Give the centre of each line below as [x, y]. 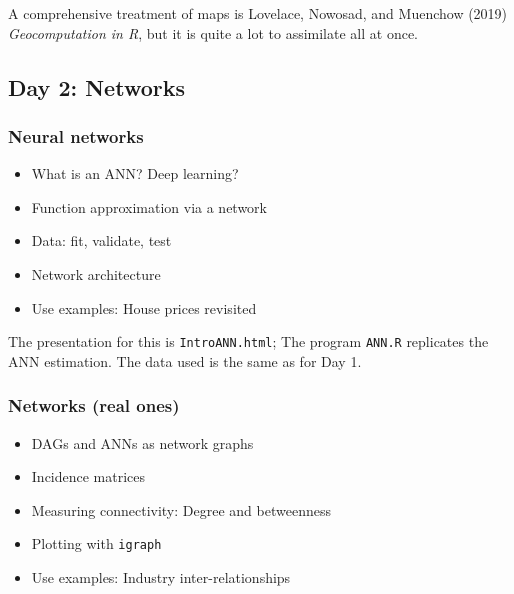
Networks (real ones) [94, 405]
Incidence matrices [88, 476]
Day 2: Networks [96, 86]
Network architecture [96, 273]
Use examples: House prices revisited [144, 307]
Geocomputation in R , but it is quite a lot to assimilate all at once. [213, 32]
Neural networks [76, 135]
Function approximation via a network [149, 206]
